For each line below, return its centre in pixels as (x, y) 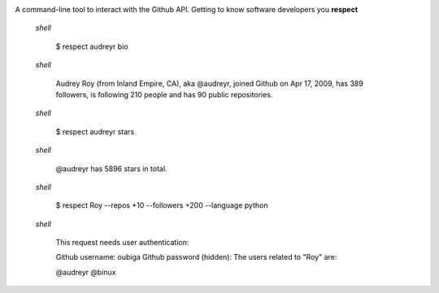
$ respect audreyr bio (92, 46)
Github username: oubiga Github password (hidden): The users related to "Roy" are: (196, 257)
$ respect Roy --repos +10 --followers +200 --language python (162, 205)
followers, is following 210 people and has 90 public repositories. (164, 94)
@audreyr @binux (86, 272)
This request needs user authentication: (122, 243)
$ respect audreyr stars (95, 131)
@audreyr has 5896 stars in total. (111, 168)
